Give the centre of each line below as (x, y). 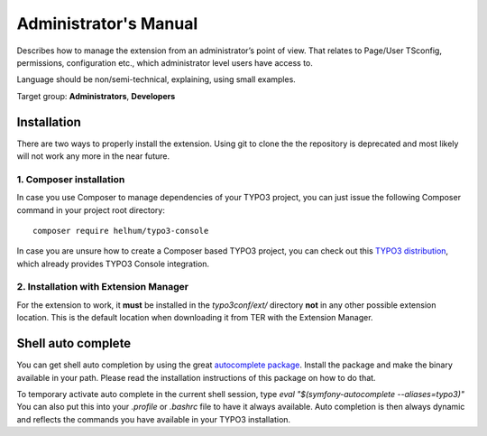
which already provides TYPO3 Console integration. (113, 264)
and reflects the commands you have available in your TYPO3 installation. (154, 419)
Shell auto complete (74, 343)
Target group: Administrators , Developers (96, 96)
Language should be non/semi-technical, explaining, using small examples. (156, 79)
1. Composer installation (71, 179)
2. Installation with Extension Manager (103, 287)
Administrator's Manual (107, 23)
